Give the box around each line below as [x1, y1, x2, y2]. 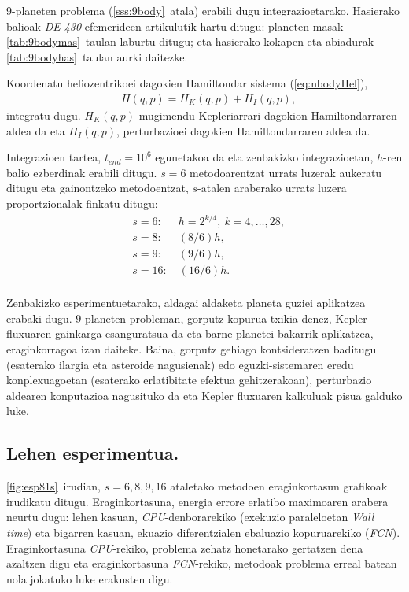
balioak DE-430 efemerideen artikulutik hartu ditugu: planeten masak [6, 17, 344, 34]
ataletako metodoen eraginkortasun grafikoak [170, 478, 388, 494]
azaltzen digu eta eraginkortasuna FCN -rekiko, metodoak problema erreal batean [6, 555, 397, 572]
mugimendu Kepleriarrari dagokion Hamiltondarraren [138, 107, 397, 123]
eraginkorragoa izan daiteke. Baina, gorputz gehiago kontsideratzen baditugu [6, 341, 377, 357]
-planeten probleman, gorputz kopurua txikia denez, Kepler [81, 309, 367, 326]
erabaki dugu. [6, 309, 72, 326]
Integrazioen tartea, [6, 149, 101, 165]
